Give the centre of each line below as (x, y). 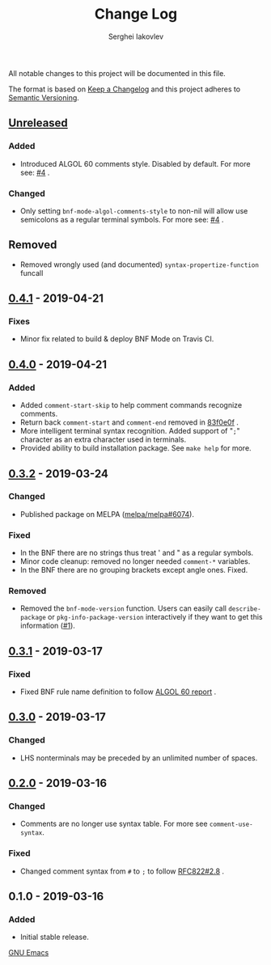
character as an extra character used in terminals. (103, 440)
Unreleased (38, 123)
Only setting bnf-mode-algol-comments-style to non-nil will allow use (134, 210)
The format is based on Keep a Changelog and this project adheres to (125, 89)
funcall (32, 273)
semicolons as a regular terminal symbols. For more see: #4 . (122, 219)
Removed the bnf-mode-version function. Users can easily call (123, 608)
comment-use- (231, 825)
